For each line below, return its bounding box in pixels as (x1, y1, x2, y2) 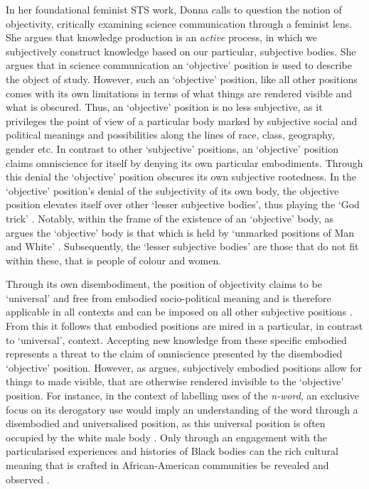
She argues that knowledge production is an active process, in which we (6, 30, 317, 45)
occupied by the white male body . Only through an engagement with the (6, 429, 327, 444)
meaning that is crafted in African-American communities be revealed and (6, 458, 329, 472)
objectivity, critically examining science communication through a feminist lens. (6, 16, 353, 31)
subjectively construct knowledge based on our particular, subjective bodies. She (6, 43, 356, 58)
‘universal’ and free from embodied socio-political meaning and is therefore (6, 290, 331, 305)
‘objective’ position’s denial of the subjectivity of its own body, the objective (6, 183, 339, 198)
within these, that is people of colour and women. (6, 252, 222, 267)
